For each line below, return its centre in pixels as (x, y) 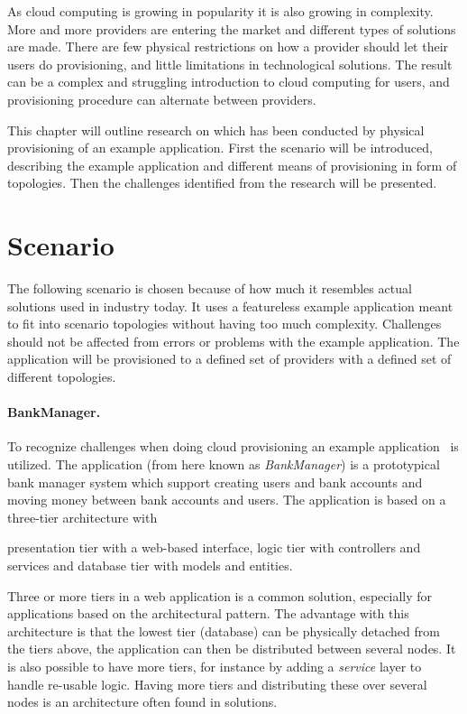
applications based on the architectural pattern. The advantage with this (208, 613)
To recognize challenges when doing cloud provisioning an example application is (233, 446)
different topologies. (62, 377)
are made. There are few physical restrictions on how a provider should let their (228, 46)
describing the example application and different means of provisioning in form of (232, 165)
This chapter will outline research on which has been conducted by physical (216, 130)
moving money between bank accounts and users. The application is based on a (227, 500)
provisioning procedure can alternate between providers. (162, 99)
